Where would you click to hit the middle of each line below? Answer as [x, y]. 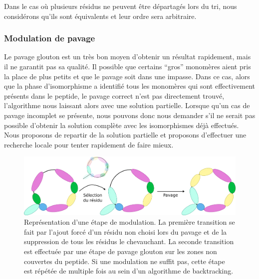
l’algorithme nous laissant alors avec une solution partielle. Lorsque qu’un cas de [127, 105]
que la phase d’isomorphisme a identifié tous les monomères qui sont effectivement [129, 86]
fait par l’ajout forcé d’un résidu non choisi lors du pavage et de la [126, 231]
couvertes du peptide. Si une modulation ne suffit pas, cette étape [125, 261]
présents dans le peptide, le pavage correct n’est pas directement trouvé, [114, 95]
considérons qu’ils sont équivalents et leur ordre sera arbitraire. [100, 16]
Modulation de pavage [50, 38]
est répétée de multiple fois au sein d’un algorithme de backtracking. [129, 271]
